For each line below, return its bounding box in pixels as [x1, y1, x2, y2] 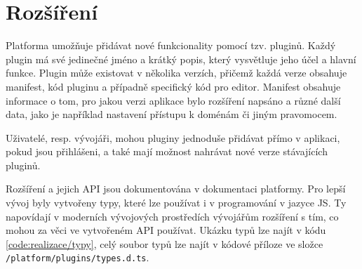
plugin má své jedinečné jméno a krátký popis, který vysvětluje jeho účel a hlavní [6, 51, 356, 66]
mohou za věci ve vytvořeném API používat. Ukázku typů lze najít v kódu [6, 223, 326, 237]
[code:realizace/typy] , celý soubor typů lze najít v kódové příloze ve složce [6, 236, 323, 251]
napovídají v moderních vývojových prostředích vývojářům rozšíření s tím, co [6, 209, 339, 223]
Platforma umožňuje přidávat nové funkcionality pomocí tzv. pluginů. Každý [6, 38, 336, 53]
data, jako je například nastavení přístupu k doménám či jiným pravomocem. [6, 107, 337, 122]
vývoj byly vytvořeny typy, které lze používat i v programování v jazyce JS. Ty [6, 195, 347, 210]
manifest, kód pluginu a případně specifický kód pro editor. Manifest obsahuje [6, 79, 341, 93]
